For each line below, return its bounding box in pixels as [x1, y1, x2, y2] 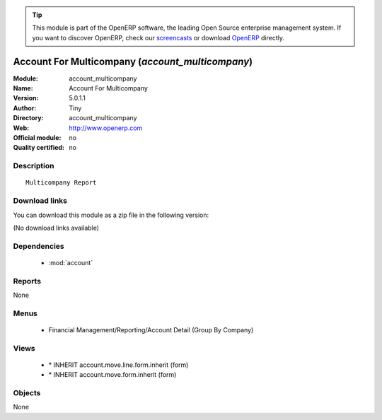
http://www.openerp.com [69, 124, 143, 132]
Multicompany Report [25, 179, 97, 187]
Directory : [13, 114, 44, 122]
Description [13, 161, 54, 171]
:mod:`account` [48, 258, 93, 267]
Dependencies [13, 241, 65, 251]
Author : [13, 103, 37, 112]
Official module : [13, 134, 62, 142]
